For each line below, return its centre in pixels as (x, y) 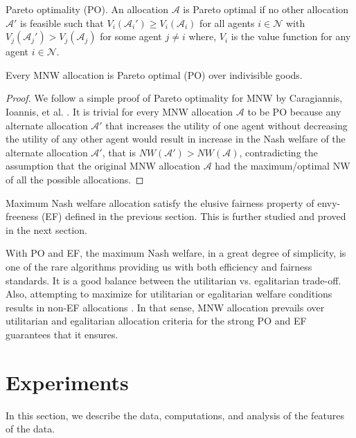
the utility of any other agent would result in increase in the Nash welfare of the (176, 139)
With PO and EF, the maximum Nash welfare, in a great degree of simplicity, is (176, 253)
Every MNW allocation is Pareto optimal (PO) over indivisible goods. (154, 74)
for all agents (227, 22)
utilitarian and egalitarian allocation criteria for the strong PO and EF (156, 321)
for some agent (131, 36)
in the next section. (46, 229)
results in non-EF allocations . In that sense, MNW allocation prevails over (165, 307)
